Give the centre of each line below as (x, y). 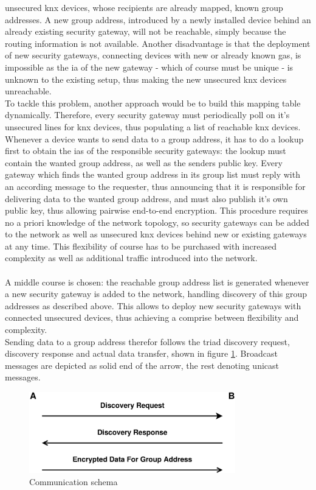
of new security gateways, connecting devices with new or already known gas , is (153, 55)
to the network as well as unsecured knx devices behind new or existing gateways (156, 234)
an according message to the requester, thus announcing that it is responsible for (155, 186)
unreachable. (28, 91)
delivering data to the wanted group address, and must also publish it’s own (146, 198)
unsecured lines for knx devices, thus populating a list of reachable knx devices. (153, 126)
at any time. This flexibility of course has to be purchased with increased (141, 246)
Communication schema (74, 481)
